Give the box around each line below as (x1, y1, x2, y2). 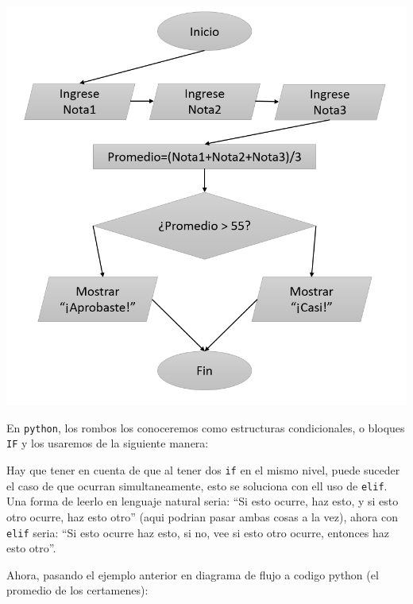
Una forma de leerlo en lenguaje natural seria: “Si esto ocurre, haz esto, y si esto (6, 493, 399, 509)
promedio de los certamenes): (6, 582, 149, 598)
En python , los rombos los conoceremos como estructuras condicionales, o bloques (6, 419, 405, 436)
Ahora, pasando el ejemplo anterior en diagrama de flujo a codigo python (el (6, 566, 379, 583)
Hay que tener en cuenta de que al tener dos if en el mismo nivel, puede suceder (6, 462, 400, 478)
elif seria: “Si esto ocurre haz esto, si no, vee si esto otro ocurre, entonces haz (6, 524, 389, 540)
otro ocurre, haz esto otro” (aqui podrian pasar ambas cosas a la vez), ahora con (6, 509, 398, 525)
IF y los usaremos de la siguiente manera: (6, 435, 209, 451)
